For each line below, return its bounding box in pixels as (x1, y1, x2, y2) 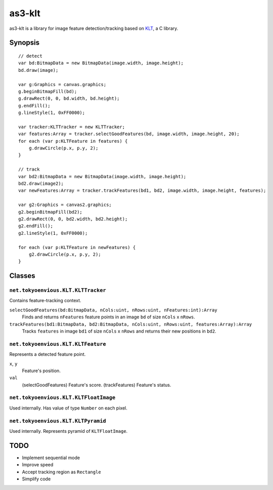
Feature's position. (22, 367, 61, 374)
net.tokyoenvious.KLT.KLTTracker (9, 287, 106, 294)
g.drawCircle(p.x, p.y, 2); (28, 145, 99, 151)
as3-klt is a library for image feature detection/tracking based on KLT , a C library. (9, 25, 178, 31)
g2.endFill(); (18, 223, 53, 229)
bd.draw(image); (18, 67, 59, 73)
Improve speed (22, 462, 54, 468)
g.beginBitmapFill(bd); (18, 89, 77, 94)
